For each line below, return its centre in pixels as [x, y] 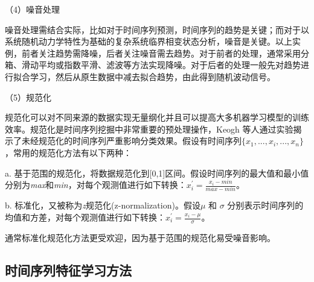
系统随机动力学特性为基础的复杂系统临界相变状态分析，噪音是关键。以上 [149, 41]
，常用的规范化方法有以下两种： [68, 152]
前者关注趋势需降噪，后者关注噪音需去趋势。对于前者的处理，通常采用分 [165, 53]
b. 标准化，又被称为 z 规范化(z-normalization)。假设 [103, 205]
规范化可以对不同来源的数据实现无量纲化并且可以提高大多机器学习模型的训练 [157, 117]
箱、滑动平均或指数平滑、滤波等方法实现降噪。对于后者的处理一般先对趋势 [153, 65]
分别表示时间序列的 [265, 205]
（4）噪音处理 [32, 9]
